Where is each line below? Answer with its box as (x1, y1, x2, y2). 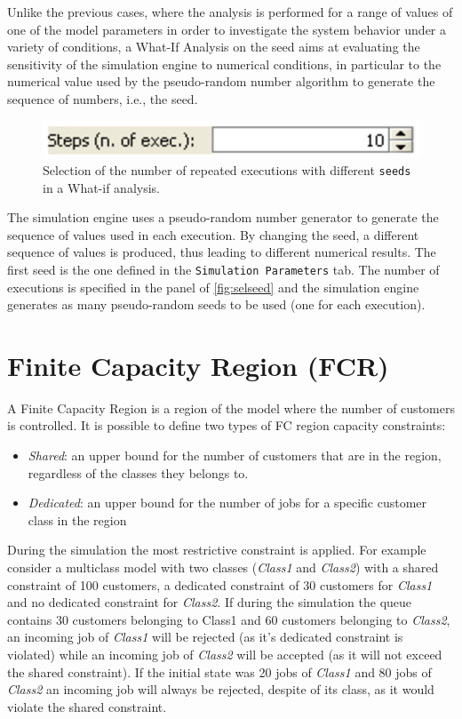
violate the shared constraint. (7, 697, 167, 715)
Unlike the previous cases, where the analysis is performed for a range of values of (7, 3, 453, 20)
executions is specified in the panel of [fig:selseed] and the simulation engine (7, 277, 419, 296)
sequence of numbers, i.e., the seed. (7, 89, 198, 108)
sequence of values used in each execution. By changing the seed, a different (7, 225, 419, 244)
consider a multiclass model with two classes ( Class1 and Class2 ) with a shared (7, 558, 439, 577)
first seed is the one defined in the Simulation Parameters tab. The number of (7, 260, 440, 278)
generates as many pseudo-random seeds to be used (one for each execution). (7, 295, 426, 314)
